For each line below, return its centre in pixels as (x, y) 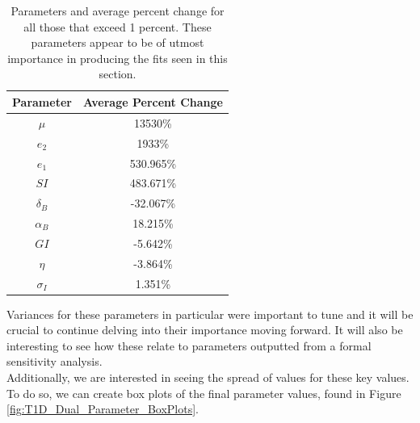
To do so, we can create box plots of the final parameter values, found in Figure (204, 393)
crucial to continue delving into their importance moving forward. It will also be (205, 330)
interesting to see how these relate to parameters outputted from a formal (189, 345)
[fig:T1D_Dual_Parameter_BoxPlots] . (103, 409)
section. (118, 74)
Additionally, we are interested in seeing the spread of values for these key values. (208, 377)
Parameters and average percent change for (118, 10)
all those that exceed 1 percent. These (118, 26)
